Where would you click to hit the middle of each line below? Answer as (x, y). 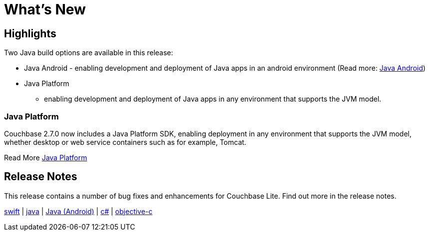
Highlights (30, 33)
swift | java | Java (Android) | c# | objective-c (78, 211)
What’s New (45, 9)
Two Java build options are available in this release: (89, 53)
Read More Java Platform (46, 157)
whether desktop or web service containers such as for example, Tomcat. (125, 142)
